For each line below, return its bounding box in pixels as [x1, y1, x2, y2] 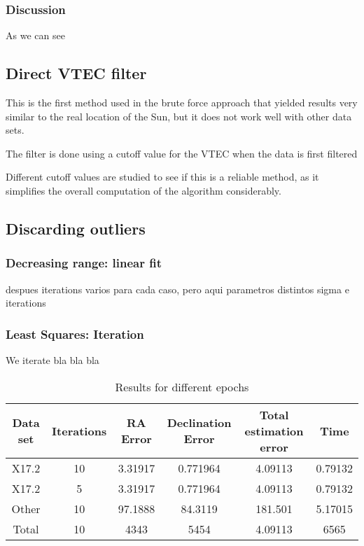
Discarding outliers [6, 217, 146, 239]
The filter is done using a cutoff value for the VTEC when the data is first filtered [6, 146, 358, 160]
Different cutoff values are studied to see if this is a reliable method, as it [6, 169, 319, 184]
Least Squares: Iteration [6, 325, 144, 342]
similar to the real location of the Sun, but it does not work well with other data [6, 108, 352, 123]
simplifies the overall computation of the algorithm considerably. [6, 183, 281, 197]
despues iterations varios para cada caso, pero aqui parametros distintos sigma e [6, 281, 349, 296]
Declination [167, 414, 232, 431]
